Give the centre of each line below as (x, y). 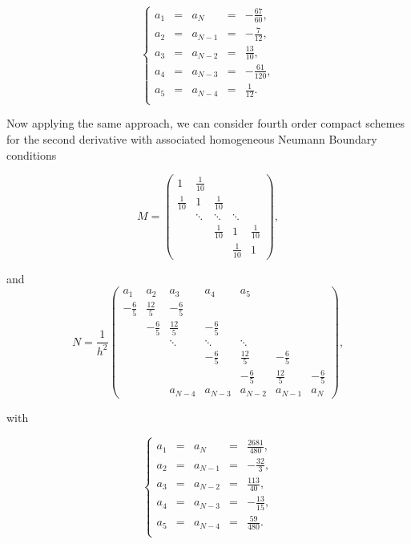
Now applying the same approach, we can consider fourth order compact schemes (206, 123)
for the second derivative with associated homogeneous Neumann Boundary (192, 139)
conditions (32, 154)
